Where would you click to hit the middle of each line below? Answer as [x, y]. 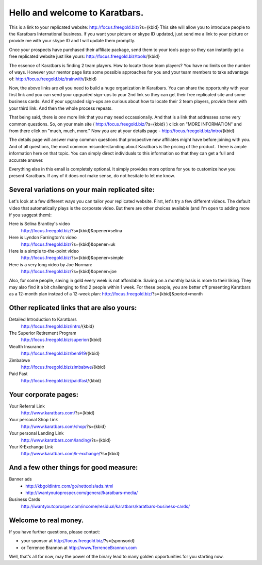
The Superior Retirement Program [43, 333]
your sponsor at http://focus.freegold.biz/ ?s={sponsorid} [78, 541]
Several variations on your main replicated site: [82, 190]
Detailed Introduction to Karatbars [43, 319]
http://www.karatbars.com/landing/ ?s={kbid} [66, 440]
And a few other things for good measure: [74, 468]
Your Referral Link [27, 406]
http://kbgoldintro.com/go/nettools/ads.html [69, 486]
